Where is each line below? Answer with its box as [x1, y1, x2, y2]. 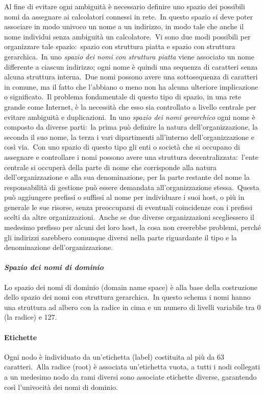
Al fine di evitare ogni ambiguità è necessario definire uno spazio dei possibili [4, 1, 245, 11]
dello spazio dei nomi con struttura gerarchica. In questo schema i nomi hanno [4, 292, 251, 302]
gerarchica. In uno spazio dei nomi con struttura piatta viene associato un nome [4, 51, 254, 61]
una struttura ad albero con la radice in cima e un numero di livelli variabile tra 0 [4, 301, 261, 312]
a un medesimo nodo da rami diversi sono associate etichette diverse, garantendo [4, 371, 257, 382]
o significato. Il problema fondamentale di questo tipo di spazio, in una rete [4, 91, 242, 102]
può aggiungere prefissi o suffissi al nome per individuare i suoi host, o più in [4, 192, 245, 202]
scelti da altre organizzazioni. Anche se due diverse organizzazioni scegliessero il [4, 212, 254, 222]
